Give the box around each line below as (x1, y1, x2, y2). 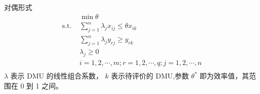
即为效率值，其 (200, 70, 249, 81)
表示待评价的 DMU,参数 (111, 70, 189, 81)
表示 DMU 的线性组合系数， (10, 70, 103, 81)
